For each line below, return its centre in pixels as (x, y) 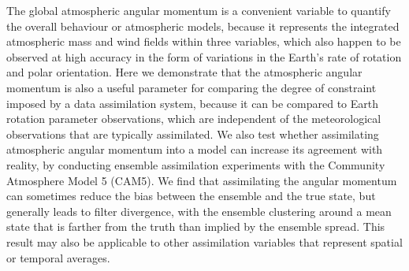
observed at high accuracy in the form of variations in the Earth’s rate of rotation (204, 56)
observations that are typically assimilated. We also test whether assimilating (193, 134)
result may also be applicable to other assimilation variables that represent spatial (204, 241)
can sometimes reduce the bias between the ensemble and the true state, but (191, 196)
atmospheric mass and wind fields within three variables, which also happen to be (204, 41)
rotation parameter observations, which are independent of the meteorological (194, 119)
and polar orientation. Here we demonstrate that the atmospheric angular (184, 72)
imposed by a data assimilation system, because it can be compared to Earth (193, 103)
